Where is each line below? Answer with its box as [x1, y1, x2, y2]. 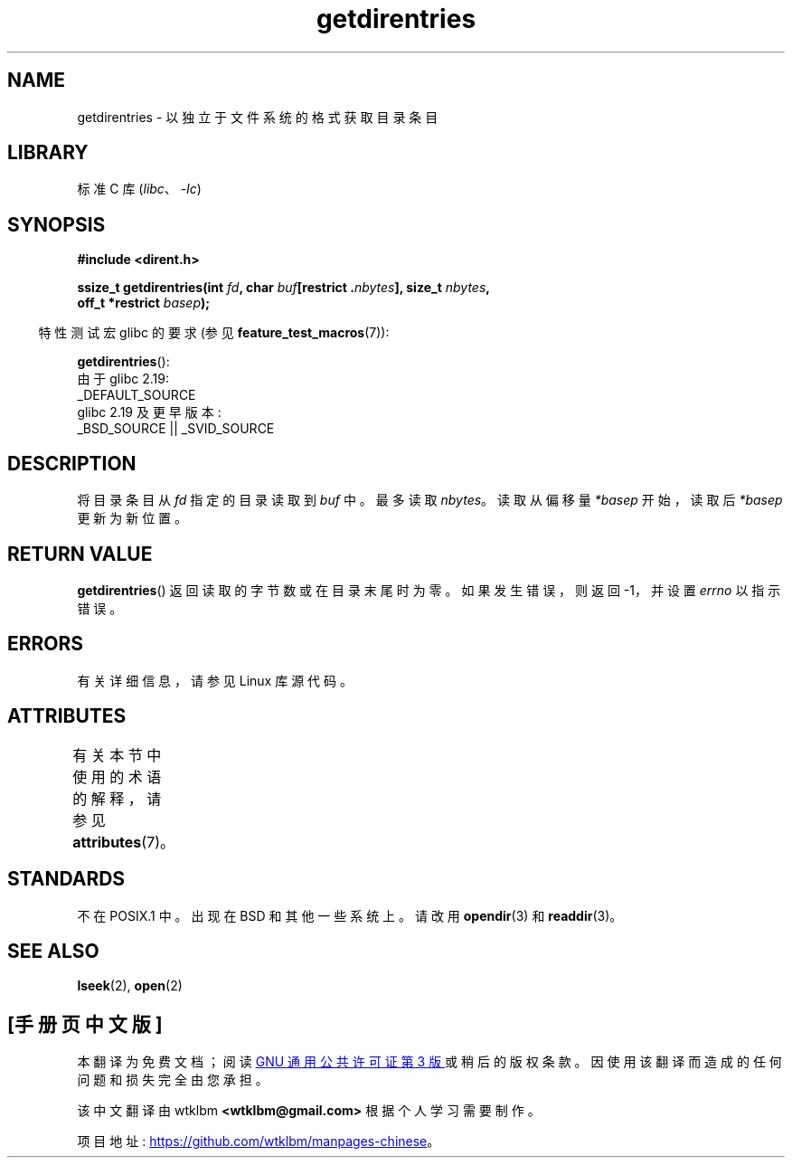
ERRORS [7, 632, 84, 656]
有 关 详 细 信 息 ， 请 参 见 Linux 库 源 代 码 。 [77, 672, 353, 688]
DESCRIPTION [7, 451, 137, 475]
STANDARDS [7, 867, 126, 891]
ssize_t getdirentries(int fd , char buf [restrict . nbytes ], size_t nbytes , [77, 279, 490, 296]
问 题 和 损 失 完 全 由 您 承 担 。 [77, 1072, 269, 1088]
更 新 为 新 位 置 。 [77, 510, 188, 526]
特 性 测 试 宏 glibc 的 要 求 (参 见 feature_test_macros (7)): [38, 325, 390, 341]
